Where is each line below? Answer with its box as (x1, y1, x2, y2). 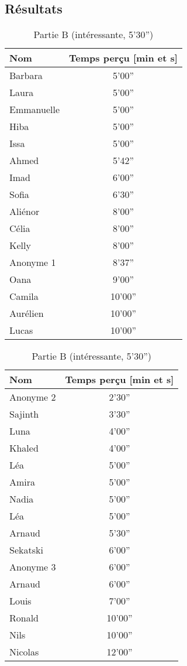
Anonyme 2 (9, 390, 56, 404)
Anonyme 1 (9, 255, 56, 269)
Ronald (9, 611, 39, 625)
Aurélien (9, 306, 44, 320)
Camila (9, 289, 39, 303)
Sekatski (9, 543, 43, 557)
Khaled (9, 441, 39, 455)
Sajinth (9, 407, 39, 421)
